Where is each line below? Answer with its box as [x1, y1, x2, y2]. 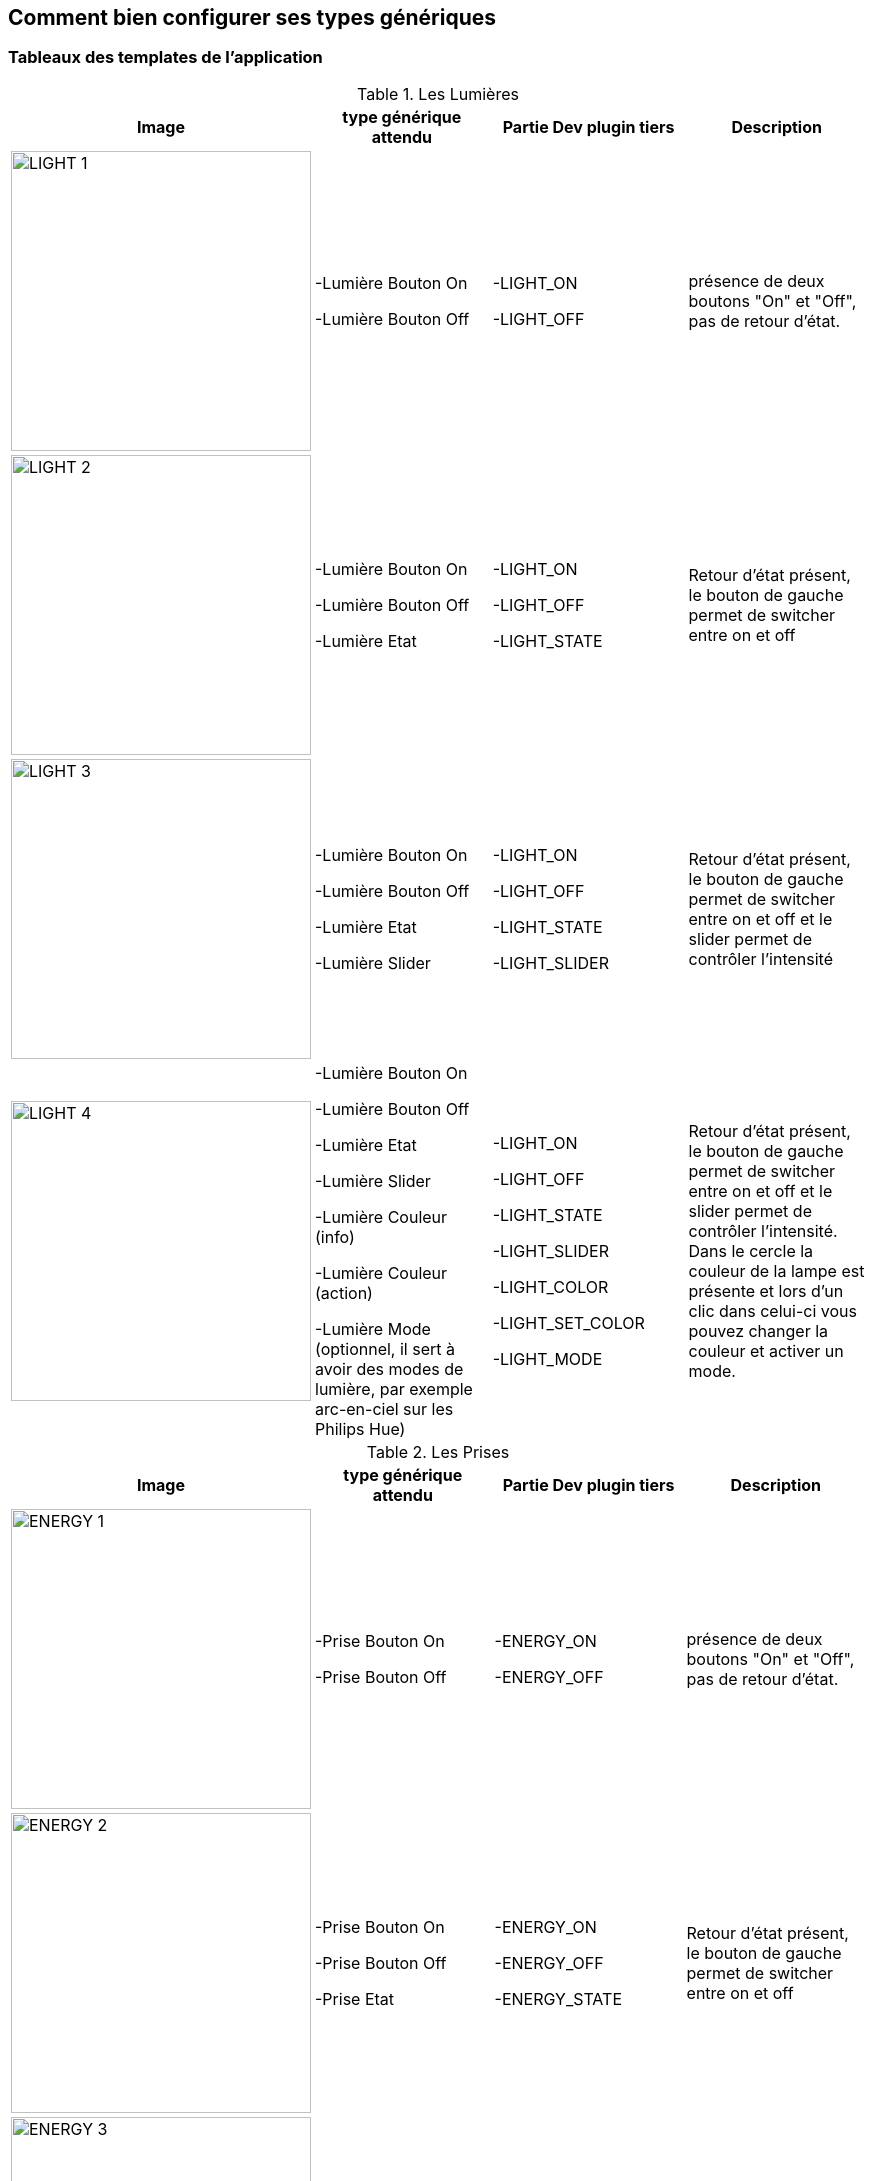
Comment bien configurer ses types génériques [8, 5, 496, 30]
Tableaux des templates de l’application [8, 47, 323, 68]
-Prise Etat [315, 1988, 395, 2009]
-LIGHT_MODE [492, 1348, 603, 1369]
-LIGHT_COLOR [492, 1276, 609, 1297]
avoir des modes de [315, 1358, 464, 1379]
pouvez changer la [688, 1320, 829, 1341]
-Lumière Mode [315, 1318, 431, 1339]
